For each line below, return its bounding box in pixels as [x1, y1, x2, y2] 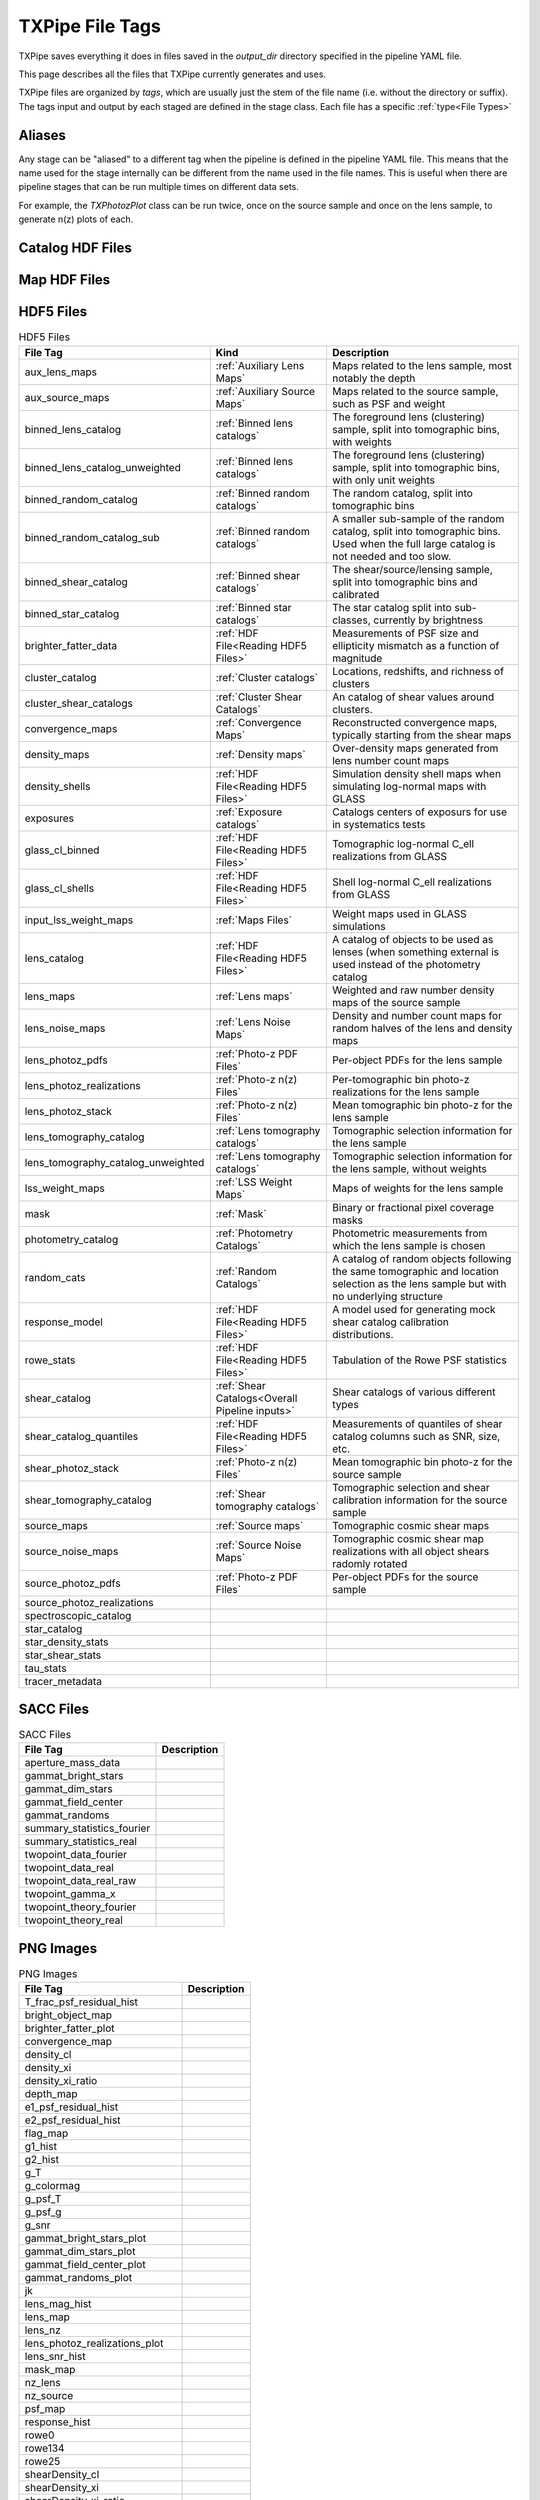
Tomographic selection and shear [331, 1480, 490, 1494]
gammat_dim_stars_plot [24, 2245, 136, 2259]
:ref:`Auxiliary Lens [215, 358, 305, 372]
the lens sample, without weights [331, 1161, 487, 1175]
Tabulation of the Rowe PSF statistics [331, 1353, 507, 1367]
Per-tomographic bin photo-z [331, 1072, 470, 1086]
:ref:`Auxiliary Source [215, 384, 315, 398]
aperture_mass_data [24, 1756, 120, 1770]
